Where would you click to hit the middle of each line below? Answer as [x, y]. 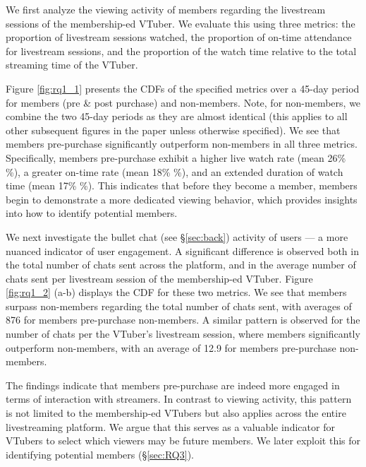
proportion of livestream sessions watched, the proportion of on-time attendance [179, 37]
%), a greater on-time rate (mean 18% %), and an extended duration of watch [175, 171]
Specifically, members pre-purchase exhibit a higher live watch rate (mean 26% [176, 157]
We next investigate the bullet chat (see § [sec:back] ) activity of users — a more [177, 236]
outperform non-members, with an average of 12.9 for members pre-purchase [171, 347]
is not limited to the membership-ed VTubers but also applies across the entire [176, 413]
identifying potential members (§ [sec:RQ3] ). [100, 454]
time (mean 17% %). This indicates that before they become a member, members [182, 185]
